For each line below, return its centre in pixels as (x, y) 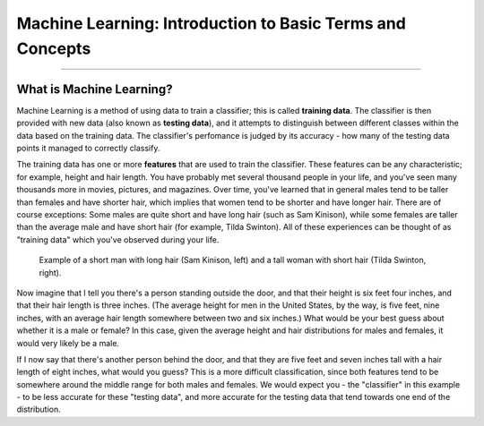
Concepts (54, 48)
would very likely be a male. (68, 343)
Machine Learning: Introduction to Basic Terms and (212, 23)
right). (50, 272)
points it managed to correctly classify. (88, 149)
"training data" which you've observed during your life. (118, 239)
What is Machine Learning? (95, 89)
